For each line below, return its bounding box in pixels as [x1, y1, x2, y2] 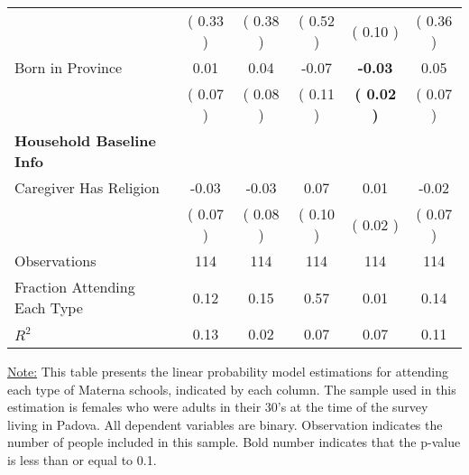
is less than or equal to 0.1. [7, 450, 157, 469]
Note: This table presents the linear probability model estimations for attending [7, 362, 449, 380]
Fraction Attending [14, 276, 135, 297]
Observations [14, 250, 97, 271]
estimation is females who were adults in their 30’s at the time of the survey [7, 397, 428, 416]
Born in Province [14, 57, 123, 78]
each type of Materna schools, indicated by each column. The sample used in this [7, 379, 456, 398]
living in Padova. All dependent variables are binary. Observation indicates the [7, 414, 443, 433]
